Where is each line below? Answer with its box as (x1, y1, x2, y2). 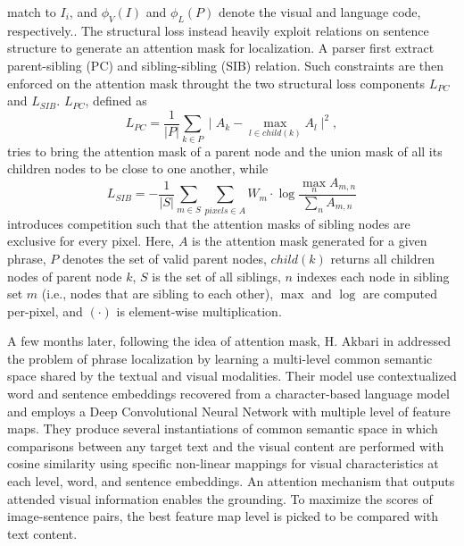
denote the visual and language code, (218, 3, 421, 21)
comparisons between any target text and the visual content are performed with (7, 436, 444, 455)
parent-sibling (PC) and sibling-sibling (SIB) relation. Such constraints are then (7, 55, 444, 74)
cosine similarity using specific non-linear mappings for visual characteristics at (7, 454, 439, 473)
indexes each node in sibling (296, 266, 450, 285)
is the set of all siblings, (152, 266, 281, 285)
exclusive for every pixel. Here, (7, 231, 175, 250)
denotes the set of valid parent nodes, (62, 248, 267, 267)
